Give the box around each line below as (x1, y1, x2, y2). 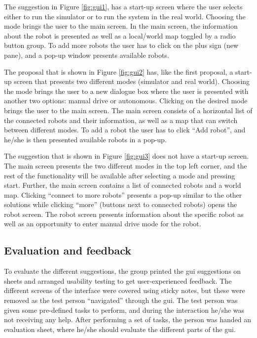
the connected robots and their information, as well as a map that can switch (4, 115, 238, 125)
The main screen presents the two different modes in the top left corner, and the (4, 160, 247, 170)
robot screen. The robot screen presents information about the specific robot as (4, 209, 244, 219)
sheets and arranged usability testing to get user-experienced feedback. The (4, 275, 232, 286)
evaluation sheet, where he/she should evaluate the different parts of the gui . (4, 324, 236, 334)
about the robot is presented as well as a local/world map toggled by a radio (4, 30, 236, 41)
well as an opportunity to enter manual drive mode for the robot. (4, 218, 201, 229)
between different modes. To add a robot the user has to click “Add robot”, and (4, 125, 246, 135)
